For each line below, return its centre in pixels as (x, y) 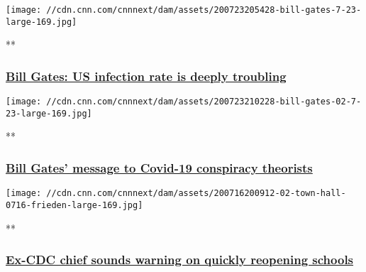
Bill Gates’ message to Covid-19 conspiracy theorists (159, 167)
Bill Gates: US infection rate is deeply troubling (146, 76)
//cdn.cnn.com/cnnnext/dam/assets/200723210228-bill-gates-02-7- (204, 102)
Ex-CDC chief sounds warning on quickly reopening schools (180, 260)
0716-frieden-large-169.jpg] (74, 205)
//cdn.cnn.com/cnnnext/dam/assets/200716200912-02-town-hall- (196, 194)
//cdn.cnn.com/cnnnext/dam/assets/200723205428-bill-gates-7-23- (204, 10)
